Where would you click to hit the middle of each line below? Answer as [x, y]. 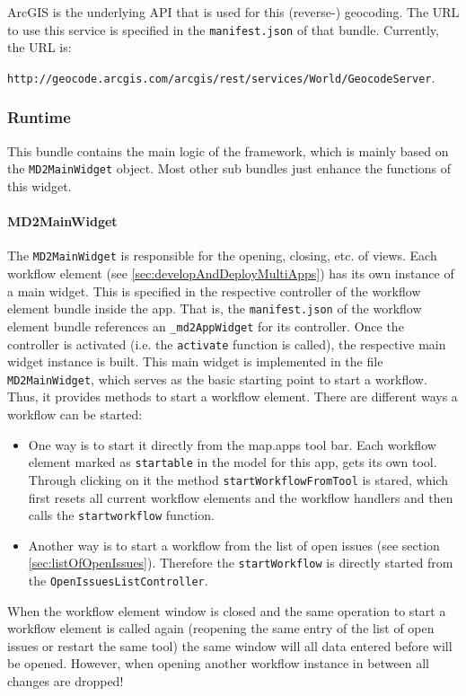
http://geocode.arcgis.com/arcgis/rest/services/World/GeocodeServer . [221, 77]
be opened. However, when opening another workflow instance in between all [218, 663]
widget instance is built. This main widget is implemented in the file [195, 361]
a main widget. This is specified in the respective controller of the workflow [214, 291]
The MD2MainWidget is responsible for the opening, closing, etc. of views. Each [222, 255]
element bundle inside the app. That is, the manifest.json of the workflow [215, 308]
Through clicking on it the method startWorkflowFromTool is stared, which [238, 479]
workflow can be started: [75, 414]
